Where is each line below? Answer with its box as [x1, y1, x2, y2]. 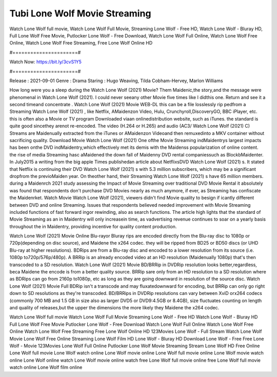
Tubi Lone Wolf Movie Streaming [9, 8, 151, 19]
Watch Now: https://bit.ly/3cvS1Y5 [9, 59, 82, 65]
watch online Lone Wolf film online [9, 364, 83, 370]
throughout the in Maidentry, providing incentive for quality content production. [9, 223, 177, 229]
